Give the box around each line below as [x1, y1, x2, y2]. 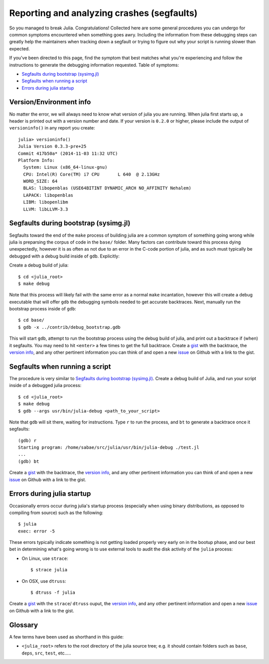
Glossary [9, 621, 38, 629]
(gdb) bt [18, 458, 39, 464]
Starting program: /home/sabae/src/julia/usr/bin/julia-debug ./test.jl [18, 445, 199, 450]
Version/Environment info [9, 98, 91, 107]
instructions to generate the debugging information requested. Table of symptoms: [9, 62, 179, 68]
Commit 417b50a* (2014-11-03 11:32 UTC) [18, 150, 118, 156]
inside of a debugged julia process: [9, 383, 82, 389]
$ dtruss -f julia [30, 590, 76, 595]
